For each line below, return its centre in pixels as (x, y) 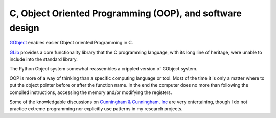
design (24, 28)
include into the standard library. (43, 59)
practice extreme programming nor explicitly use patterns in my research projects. (96, 109)
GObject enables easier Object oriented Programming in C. (71, 43)
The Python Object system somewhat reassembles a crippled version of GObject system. (103, 68)
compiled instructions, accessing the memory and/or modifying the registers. (91, 92)
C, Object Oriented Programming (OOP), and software (126, 13)
